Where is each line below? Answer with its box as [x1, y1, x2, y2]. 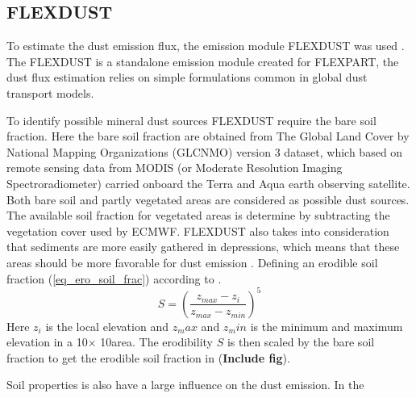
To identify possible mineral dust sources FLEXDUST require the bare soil [6, 111, 376, 128]
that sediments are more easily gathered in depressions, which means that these [6, 238, 400, 255]
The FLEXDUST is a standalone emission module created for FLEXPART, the [6, 52, 399, 69]
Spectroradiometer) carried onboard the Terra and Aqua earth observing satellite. [6, 174, 410, 191]
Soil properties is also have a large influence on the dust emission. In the [6, 376, 364, 393]
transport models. [6, 84, 94, 101]
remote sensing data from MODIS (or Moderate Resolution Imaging [6, 159, 343, 176]
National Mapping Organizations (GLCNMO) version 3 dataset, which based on [6, 143, 403, 160]
